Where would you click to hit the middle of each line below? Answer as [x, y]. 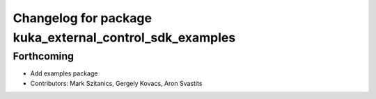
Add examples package [64, 73]
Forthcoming [44, 56]
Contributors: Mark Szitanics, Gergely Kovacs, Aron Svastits [116, 83]
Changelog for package [83, 18]
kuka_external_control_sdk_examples [124, 37]
